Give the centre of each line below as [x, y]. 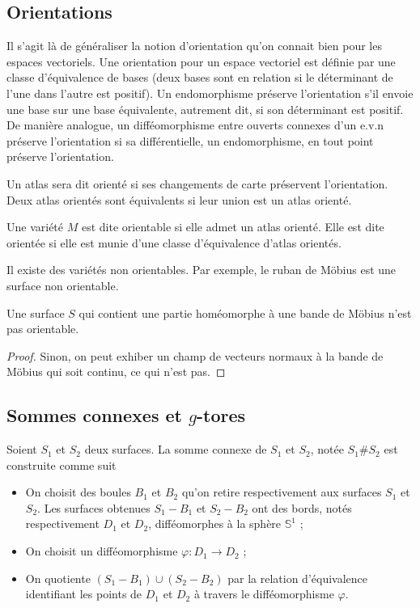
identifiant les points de [84, 594]
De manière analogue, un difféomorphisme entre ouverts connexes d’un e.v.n [195, 125]
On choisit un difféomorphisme [102, 551]
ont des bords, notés [302, 507]
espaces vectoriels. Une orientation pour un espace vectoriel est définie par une [201, 61]
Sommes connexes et [94, 415]
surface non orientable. [63, 285]
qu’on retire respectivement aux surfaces [282, 492]
